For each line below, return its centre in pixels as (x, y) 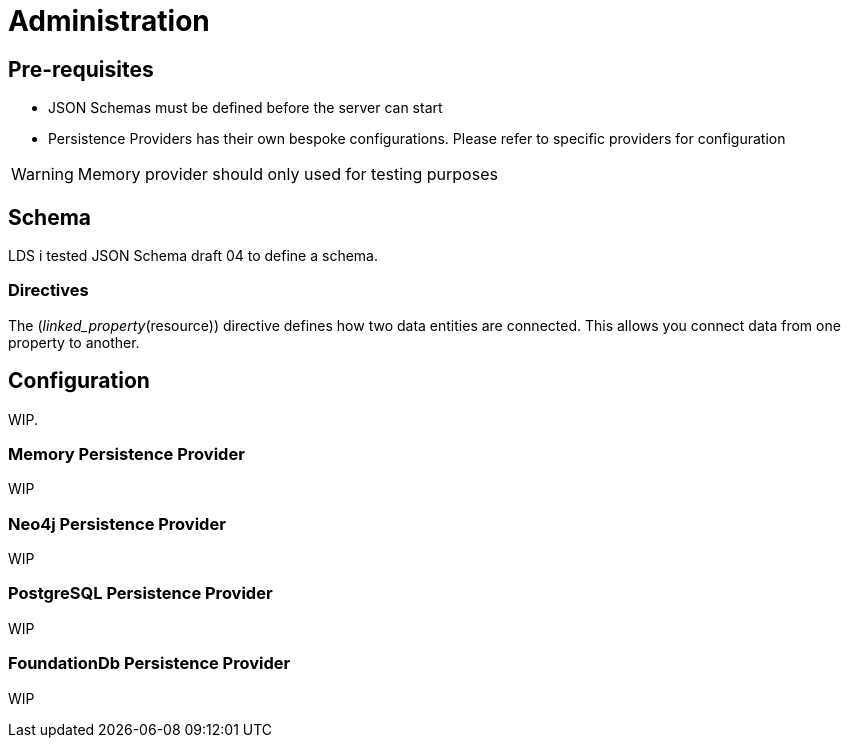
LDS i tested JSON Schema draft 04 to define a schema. (193, 256)
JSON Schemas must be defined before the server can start (245, 108)
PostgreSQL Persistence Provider (140, 593)
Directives (48, 290)
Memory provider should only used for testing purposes (287, 174)
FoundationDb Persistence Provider (149, 663)
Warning (42, 174)
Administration (109, 21)
